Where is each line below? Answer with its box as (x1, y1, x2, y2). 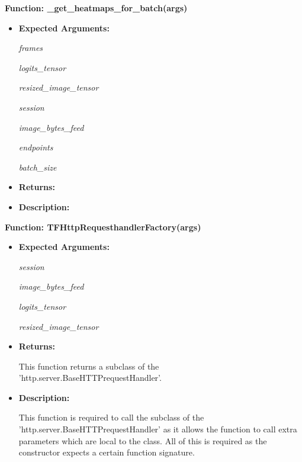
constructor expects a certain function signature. (18, 446, 195, 458)
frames (18, 41, 43, 54)
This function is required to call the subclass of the (18, 411, 204, 423)
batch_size (18, 161, 57, 173)
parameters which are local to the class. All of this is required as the (18, 434, 267, 447)
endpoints (18, 141, 53, 153)
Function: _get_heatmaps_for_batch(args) (5, 2, 188, 14)
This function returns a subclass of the (18, 360, 159, 372)
